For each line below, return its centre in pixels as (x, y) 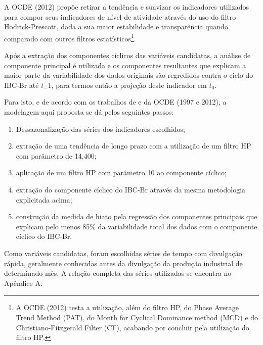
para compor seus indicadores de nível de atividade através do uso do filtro (120, 16)
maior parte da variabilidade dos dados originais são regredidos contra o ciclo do (129, 75)
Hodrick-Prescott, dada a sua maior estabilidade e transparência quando (116, 27)
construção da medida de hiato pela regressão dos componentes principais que (137, 216)
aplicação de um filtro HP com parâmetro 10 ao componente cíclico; (121, 173)
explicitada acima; (44, 199)
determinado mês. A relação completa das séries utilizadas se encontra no (118, 273)
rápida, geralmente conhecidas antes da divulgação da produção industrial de (123, 263)
